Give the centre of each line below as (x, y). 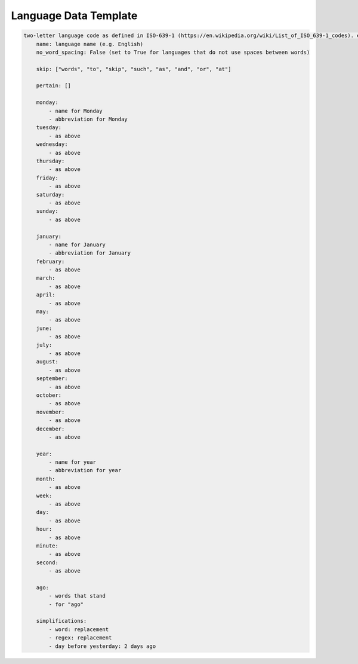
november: (50, 412)
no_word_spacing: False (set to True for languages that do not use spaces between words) (173, 52)
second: (47, 562)
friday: (47, 178)
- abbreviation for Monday (88, 119)
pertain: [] (54, 86)
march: (46, 278)
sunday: (47, 211)
